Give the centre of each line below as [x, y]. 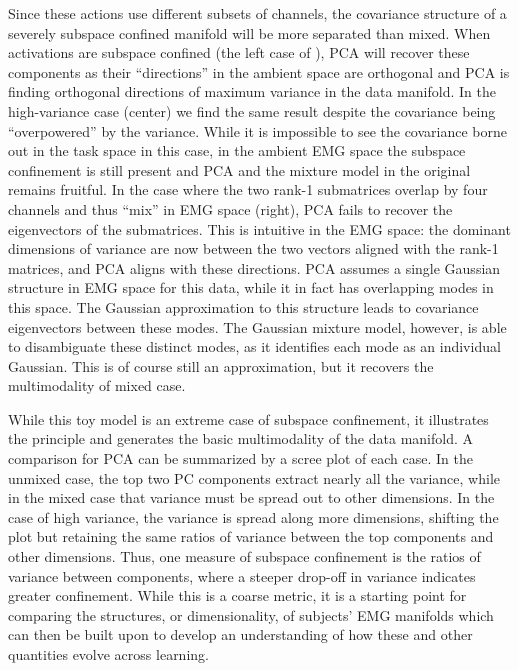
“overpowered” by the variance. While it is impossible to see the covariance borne [257, 130]
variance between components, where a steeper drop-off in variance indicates [242, 575]
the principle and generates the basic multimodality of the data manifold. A [240, 438]
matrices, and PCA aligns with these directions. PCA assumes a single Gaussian [254, 267]
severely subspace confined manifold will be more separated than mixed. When [249, 32]
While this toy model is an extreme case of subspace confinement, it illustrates [248, 418]
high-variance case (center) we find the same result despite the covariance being [252, 110]
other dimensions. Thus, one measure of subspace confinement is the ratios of [244, 556]
